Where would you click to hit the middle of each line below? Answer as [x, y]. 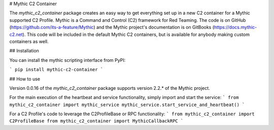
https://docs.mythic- [235, 27]
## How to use [25, 79]
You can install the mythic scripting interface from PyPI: [67, 60]
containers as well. [29, 41]
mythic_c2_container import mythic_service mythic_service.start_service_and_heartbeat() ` [127, 105]
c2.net [16, 34]
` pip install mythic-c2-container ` [56, 70]
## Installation [24, 51]
